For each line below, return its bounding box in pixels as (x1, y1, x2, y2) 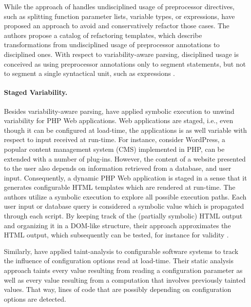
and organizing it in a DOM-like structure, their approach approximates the (4, 220, 231, 230)
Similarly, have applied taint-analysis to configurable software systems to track (4, 246, 238, 256)
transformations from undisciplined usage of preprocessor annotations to (4, 39, 220, 50)
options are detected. (4, 293, 66, 304)
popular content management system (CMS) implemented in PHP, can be (4, 144, 225, 154)
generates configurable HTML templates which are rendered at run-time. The (4, 182, 235, 192)
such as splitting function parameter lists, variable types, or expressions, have (4, 11, 235, 21)
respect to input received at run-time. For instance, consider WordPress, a (4, 134, 226, 144)
